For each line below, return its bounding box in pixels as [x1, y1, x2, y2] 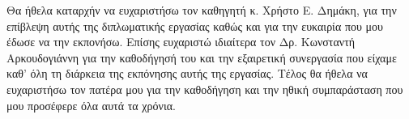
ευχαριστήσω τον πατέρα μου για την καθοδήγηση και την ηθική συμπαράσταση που [6, 80, 403, 97]
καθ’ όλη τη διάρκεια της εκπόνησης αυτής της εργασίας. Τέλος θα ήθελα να [6, 65, 368, 82]
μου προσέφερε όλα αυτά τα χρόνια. [6, 96, 176, 113]
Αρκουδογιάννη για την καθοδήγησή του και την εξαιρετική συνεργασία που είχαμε [6, 49, 397, 66]
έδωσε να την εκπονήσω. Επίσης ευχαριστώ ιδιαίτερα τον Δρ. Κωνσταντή [6, 33, 356, 50]
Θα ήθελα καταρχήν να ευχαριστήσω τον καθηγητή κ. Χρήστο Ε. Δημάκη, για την [6, 2, 397, 18]
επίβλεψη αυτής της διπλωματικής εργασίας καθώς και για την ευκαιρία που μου [6, 17, 383, 34]
